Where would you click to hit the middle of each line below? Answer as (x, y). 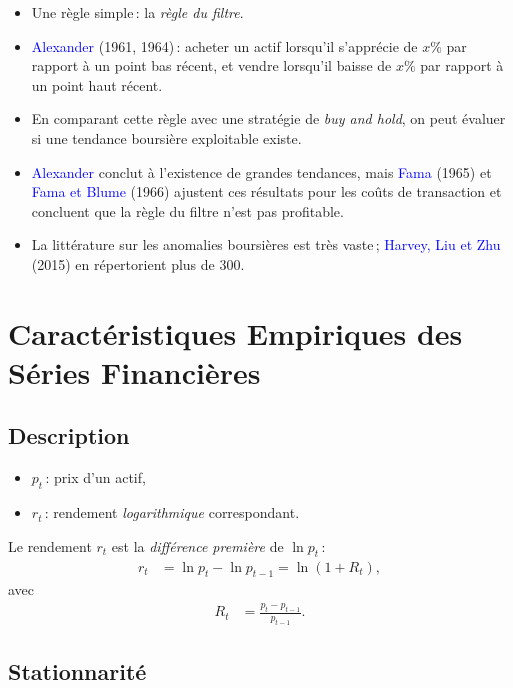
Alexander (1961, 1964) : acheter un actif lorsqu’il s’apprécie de (224, 45)
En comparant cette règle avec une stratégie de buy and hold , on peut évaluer (268, 118)
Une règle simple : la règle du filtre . (137, 12)
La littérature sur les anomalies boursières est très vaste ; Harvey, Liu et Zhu (266, 244)
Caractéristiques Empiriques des (235, 332)
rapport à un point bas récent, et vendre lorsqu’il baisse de (211, 65)
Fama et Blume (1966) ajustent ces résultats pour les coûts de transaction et (266, 191)
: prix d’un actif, (95, 477)
